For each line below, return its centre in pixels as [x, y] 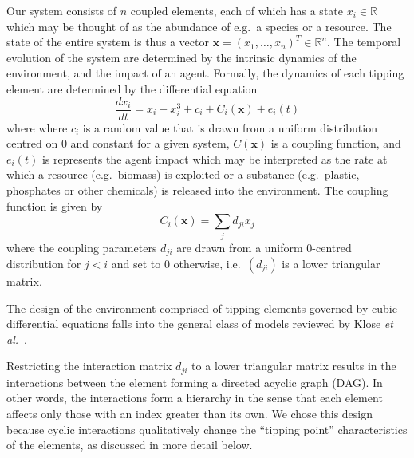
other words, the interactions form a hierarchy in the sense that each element [195, 398]
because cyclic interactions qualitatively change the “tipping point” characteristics [207, 429]
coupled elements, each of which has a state [237, 10]
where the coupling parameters [82, 247]
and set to [136, 263]
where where [37, 127]
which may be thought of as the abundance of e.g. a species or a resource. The [199, 26]
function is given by [55, 205]
